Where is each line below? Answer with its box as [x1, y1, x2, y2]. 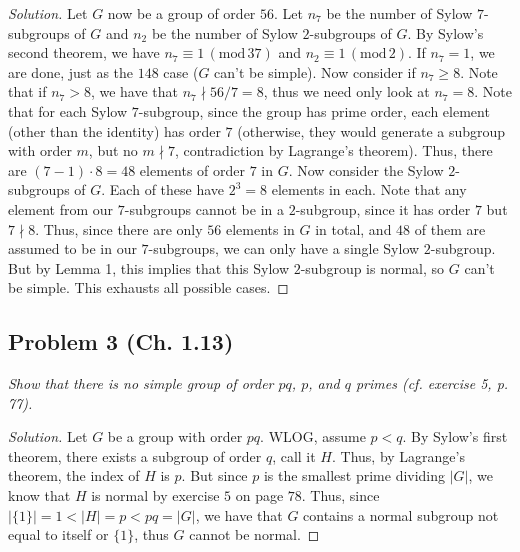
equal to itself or [8, 524, 109, 545]
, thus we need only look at [263, 81, 430, 102]
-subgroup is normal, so [300, 257, 445, 278]
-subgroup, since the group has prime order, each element [138, 100, 490, 121]
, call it [272, 445, 316, 466]
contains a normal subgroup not [303, 504, 499, 525]
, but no [88, 140, 138, 161]
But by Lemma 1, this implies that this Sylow [8, 257, 289, 278]
